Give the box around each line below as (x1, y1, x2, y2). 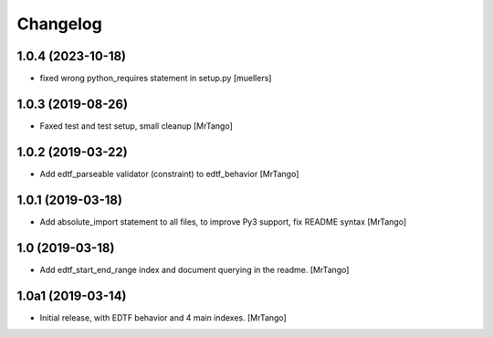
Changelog (16, 14, 102, 34)
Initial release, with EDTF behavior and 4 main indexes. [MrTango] (39, 311, 287, 323)
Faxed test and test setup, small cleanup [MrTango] (39, 120, 233, 132)
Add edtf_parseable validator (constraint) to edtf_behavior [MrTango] (39, 168, 299, 179)
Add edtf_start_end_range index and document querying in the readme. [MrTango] (39, 264, 350, 275)
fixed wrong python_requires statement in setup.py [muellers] (39, 73, 272, 84)
